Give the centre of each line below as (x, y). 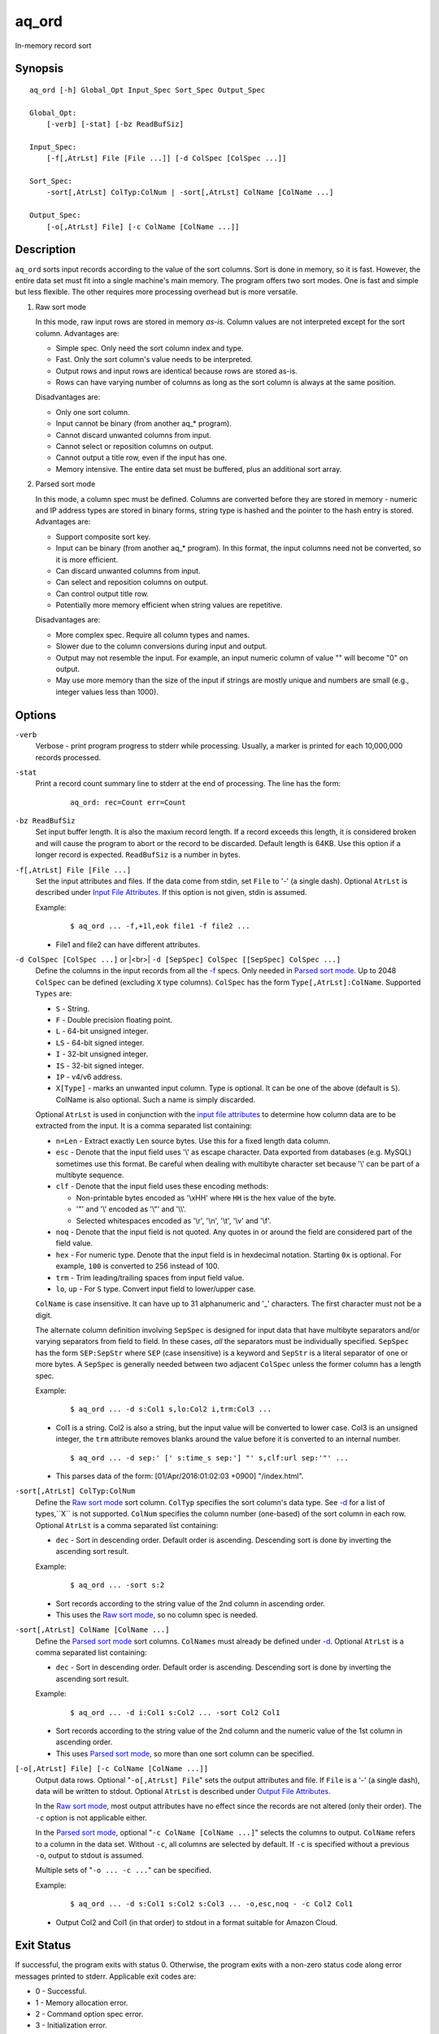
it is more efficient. (87, 559)
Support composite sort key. (103, 536)
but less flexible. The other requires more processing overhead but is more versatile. (156, 292)
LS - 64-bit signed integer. (100, 1042)
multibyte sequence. (90, 1175)
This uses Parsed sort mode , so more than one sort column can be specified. (185, 1753)
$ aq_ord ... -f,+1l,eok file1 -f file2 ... (161, 926)
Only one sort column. (93, 412)
